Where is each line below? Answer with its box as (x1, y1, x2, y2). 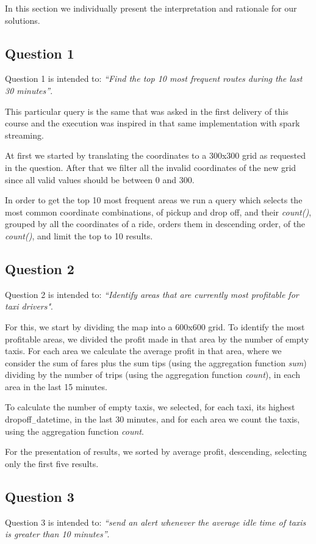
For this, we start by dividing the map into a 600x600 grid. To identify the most (5, 320, 305, 333)
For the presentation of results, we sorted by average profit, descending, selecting (5, 445, 307, 458)
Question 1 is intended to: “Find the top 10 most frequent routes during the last (5, 72, 303, 85)
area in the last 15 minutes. (5, 380, 107, 393)
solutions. (5, 13, 40, 26)
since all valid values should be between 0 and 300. (5, 173, 195, 186)
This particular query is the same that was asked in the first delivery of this (5, 104, 289, 117)
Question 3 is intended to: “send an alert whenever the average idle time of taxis (5, 515, 306, 528)
